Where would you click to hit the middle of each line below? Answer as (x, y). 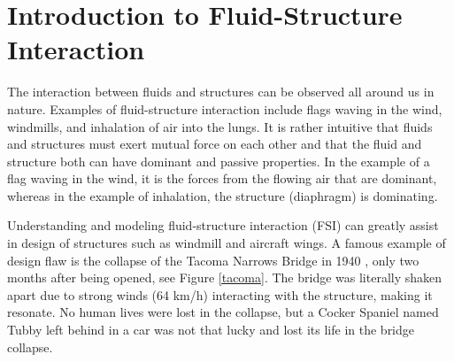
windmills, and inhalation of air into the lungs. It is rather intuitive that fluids (220, 126)
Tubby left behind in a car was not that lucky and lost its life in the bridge (211, 330)
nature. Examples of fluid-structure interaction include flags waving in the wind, (225, 108)
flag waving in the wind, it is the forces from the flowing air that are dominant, (222, 178)
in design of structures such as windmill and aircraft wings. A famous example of (227, 243)
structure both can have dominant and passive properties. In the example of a (219, 161)
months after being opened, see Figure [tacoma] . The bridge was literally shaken (225, 277)
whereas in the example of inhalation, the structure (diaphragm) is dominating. (223, 195)
